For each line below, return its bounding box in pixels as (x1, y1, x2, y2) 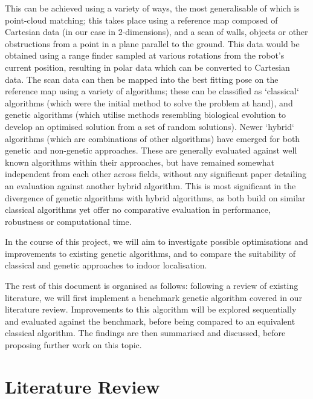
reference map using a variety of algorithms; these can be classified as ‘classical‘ (5, 85, 299, 97)
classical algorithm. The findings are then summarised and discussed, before (5, 326, 286, 339)
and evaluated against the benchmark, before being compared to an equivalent (5, 314, 295, 327)
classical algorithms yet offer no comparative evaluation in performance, (5, 203, 271, 216)
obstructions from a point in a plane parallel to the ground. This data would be (5, 37, 300, 50)
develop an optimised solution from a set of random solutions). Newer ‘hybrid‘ (5, 120, 294, 132)
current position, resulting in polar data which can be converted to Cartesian (5, 60, 290, 73)
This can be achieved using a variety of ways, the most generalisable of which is (5, 2, 300, 14)
